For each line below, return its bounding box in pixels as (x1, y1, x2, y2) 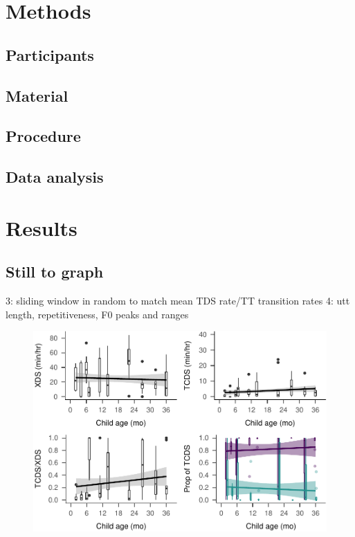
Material (6, 84, 69, 106)
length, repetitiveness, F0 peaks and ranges (6, 307, 189, 321)
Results (6, 213, 78, 242)
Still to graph (6, 261, 104, 282)
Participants (6, 44, 94, 65)
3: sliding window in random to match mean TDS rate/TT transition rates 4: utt (6, 293, 350, 308)
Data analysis (6, 166, 104, 188)
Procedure (6, 125, 81, 147)
